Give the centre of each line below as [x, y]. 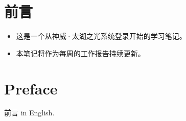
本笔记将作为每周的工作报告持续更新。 [80, 53]
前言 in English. [29, 113]
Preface [31, 88]
